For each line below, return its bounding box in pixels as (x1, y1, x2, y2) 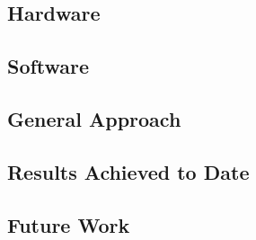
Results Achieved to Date (7, 157, 250, 185)
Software (7, 52, 90, 80)
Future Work (7, 210, 130, 238)
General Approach (7, 104, 181, 132)
